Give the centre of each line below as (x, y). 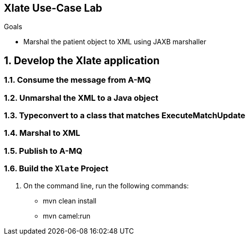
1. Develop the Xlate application (82, 60)
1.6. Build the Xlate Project (56, 169)
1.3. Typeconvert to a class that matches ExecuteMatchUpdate (125, 116)
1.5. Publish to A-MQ (43, 151)
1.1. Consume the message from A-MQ (78, 80)
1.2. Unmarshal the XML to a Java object (81, 98)
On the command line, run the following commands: (106, 185)
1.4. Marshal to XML (42, 133)
